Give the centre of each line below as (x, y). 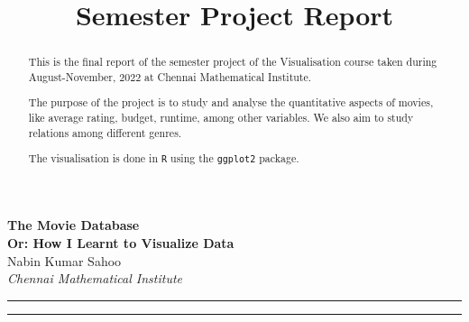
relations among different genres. (105, 132)
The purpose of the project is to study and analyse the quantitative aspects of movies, (231, 102)
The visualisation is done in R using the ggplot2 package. (164, 158)
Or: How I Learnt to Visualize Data (121, 242)
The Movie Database (74, 225)
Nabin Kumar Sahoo (64, 260)
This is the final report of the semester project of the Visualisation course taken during (233, 62)
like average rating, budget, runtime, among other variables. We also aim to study (221, 118)
